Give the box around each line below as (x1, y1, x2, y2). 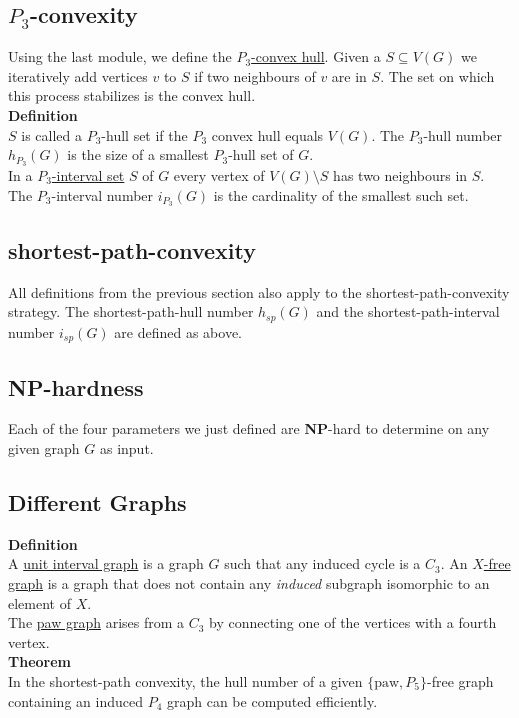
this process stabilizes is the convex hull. (8, 85, 256, 106)
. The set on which (380, 65, 495, 86)
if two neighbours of (194, 65, 316, 86)
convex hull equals (211, 124, 324, 145)
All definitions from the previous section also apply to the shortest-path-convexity (8, 281, 510, 302)
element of (8, 592, 71, 613)
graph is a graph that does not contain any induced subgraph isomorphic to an (8, 572, 490, 593)
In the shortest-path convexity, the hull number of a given (8, 670, 363, 691)
